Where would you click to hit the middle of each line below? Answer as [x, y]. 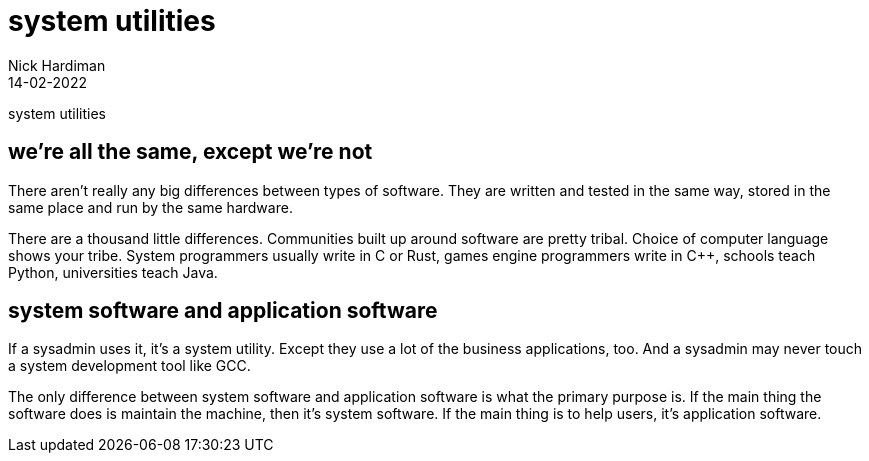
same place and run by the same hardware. [150, 207]
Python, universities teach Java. [113, 272]
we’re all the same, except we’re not [190, 152]
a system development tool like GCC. [129, 366]
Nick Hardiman [57, 65]
